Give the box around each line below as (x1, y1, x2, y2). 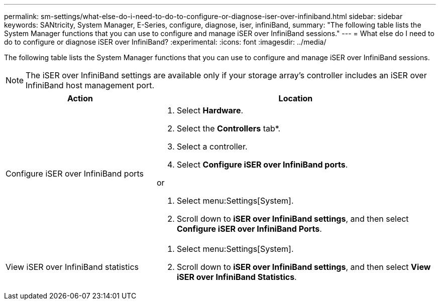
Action (67, 93, 93, 103)
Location (278, 93, 313, 103)
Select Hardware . (176, 105, 244, 115)
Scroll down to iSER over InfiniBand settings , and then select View (176, 262, 431, 272)
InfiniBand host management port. (26, 80, 154, 90)
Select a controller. (176, 141, 248, 151)
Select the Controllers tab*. (176, 123, 281, 133)
